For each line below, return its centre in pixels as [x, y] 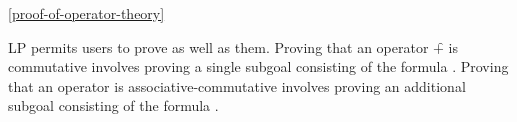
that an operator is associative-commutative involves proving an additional [237, 85]
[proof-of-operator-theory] [86, 13]
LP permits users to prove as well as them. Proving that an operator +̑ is [233, 46]
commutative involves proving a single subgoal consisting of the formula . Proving [258, 66]
